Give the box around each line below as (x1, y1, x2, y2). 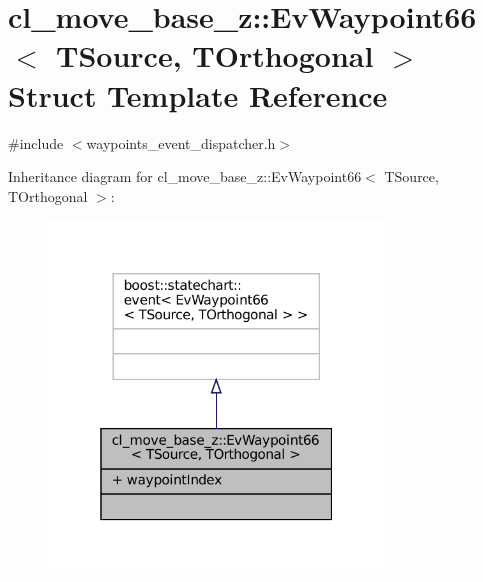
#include (8, 132, 64, 153)
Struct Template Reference (8, 74, 388, 115)
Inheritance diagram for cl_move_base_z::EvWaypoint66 (8, 166, 362, 187)
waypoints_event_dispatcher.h (86, 132, 276, 153)
